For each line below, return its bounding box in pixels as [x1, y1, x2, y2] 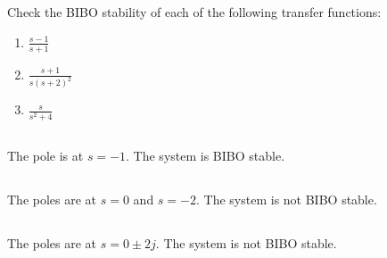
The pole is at [7, 146, 84, 165]
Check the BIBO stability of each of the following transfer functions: [7, 3, 382, 21]
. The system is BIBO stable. [126, 146, 285, 165]
